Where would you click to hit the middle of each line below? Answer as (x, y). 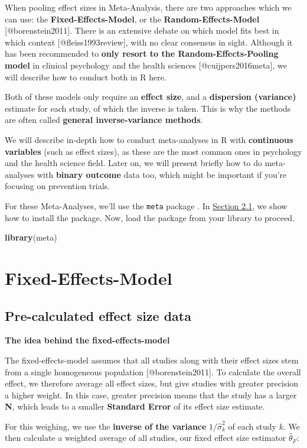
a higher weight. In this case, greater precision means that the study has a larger (151, 395)
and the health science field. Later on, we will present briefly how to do (134, 163)
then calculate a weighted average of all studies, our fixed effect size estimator (146, 438)
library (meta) (31, 237)
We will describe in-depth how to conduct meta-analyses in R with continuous (149, 139)
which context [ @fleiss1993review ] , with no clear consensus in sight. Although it (149, 42)
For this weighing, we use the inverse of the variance (106, 426)
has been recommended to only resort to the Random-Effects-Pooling (142, 53)
